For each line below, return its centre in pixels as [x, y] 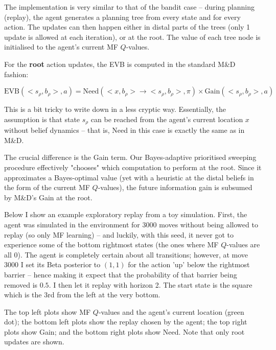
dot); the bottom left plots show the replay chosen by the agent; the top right [126, 322]
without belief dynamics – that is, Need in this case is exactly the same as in [124, 130]
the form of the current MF [47, 187]
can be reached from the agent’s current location [167, 119]
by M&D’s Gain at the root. [48, 197]
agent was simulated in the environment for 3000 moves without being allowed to [131, 224]
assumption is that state [42, 119]
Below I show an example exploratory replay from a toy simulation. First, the [126, 214]
